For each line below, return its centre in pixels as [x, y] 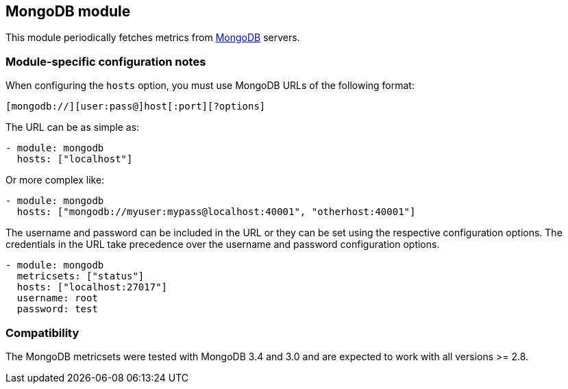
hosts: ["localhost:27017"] [92, 287]
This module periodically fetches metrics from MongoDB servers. [153, 38]
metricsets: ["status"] [81, 276]
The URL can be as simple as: [73, 127]
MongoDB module [68, 11]
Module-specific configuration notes [106, 61]
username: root [57, 298]
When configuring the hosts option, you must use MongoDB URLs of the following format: [210, 86]
